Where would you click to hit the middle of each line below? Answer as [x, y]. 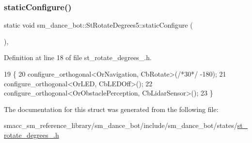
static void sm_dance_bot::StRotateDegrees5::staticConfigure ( [98, 25]
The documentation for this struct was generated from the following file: [111, 109]
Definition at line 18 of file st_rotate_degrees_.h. [78, 57]
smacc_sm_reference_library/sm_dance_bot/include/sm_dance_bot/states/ [121, 125]
